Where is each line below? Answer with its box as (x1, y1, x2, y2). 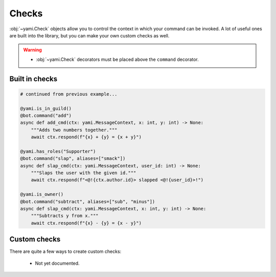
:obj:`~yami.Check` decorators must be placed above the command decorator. (36, 56, 199, 62)
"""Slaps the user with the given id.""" (31, 170, 136, 176)
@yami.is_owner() (20, 191, 64, 197)
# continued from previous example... (20, 91, 118, 97)
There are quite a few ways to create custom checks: (9, 248, 122, 254)
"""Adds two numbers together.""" (31, 127, 118, 133)
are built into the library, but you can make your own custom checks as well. (9, 32, 170, 38)
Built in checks (9, 74, 58, 83)
